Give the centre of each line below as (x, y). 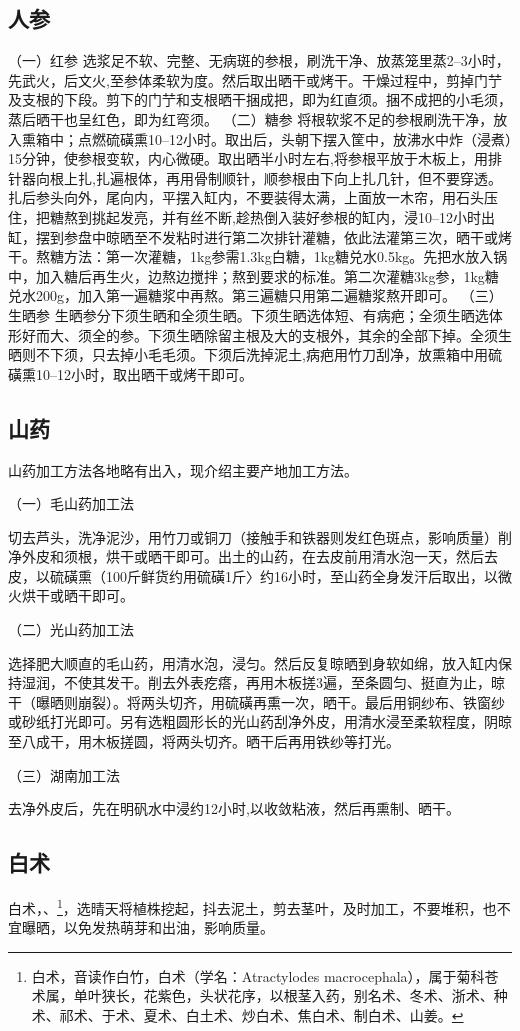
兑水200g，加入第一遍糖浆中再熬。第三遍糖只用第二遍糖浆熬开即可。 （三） (255, 295)
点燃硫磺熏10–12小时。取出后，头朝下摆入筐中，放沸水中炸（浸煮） (294, 138)
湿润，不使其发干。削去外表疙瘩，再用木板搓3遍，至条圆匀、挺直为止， (256, 682)
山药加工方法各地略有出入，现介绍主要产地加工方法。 (183, 469)
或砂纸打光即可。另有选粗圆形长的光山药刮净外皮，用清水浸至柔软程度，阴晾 (260, 721)
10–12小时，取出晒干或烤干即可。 (144, 373)
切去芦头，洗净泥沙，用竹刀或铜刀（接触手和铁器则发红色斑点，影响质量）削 (260, 536)
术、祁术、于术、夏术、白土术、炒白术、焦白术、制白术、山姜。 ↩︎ (247, 1015)
